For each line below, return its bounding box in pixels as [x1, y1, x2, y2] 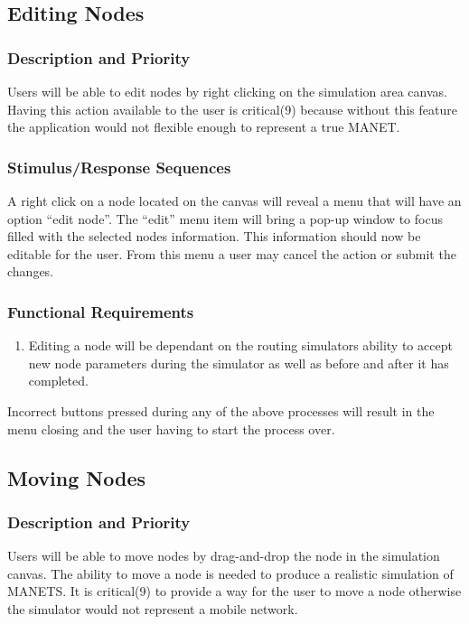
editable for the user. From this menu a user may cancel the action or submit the [7, 244, 456, 263]
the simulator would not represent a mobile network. [7, 599, 298, 618]
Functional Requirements [7, 300, 194, 322]
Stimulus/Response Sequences [7, 155, 231, 178]
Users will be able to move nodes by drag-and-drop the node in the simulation [7, 546, 440, 565]
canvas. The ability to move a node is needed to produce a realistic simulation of [7, 563, 454, 582]
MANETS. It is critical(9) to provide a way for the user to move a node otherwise [7, 582, 462, 601]
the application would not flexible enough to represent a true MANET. [7, 117, 400, 136]
